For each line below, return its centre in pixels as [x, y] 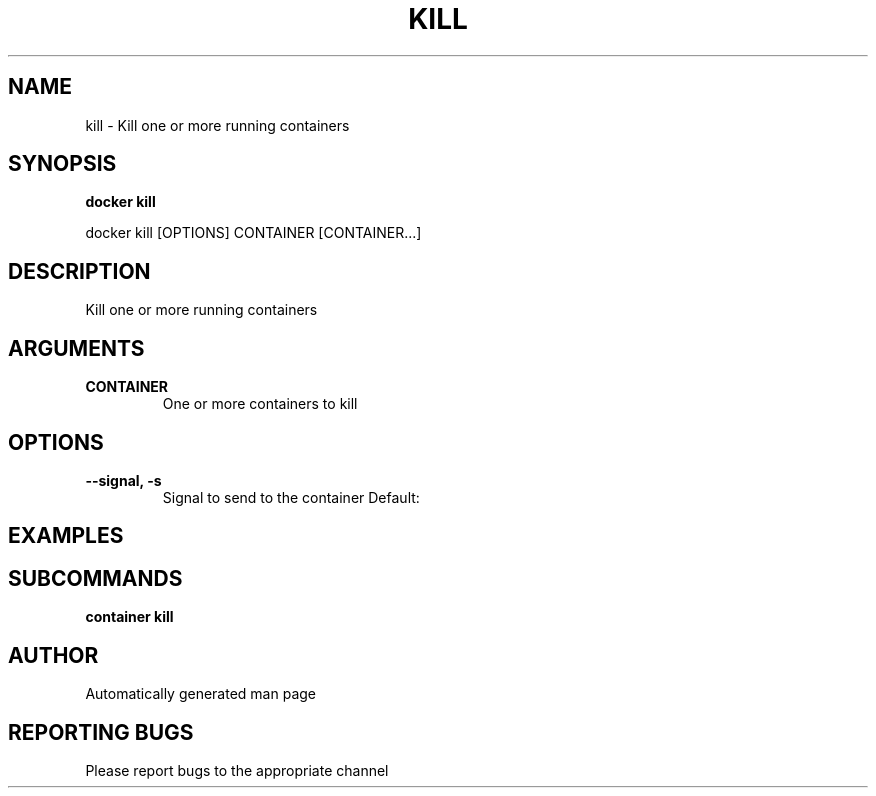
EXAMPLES [66, 536]
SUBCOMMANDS [95, 578]
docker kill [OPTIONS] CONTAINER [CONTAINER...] [253, 233]
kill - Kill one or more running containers [217, 125]
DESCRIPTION [79, 271]
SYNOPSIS [62, 164]
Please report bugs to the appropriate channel [237, 770]
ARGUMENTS [76, 348]
